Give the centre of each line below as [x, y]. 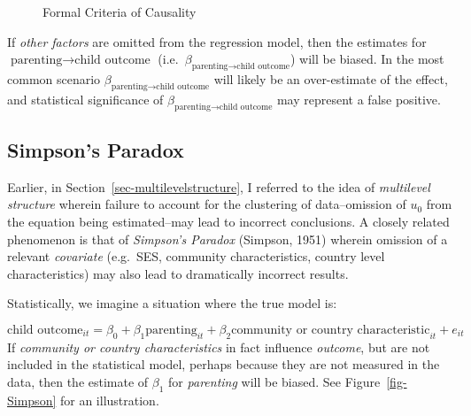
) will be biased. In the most [367, 59]
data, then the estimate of [78, 381]
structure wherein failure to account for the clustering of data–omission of [207, 204]
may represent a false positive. [359, 99]
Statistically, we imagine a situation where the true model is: [172, 303]
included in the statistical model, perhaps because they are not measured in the [224, 364]
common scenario [54, 78]
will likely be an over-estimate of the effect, [331, 78]
